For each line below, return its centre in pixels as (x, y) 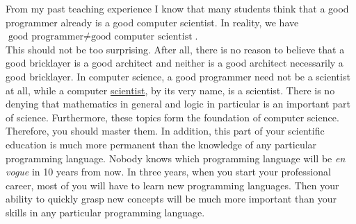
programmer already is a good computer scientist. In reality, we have (152, 22)
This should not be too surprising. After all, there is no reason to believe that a (175, 49)
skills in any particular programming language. (105, 212)
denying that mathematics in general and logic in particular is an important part (178, 104)
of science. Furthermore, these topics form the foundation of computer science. (172, 117)
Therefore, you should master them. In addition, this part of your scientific (165, 131)
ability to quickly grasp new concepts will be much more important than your (171, 199)
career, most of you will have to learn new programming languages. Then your (172, 185)
